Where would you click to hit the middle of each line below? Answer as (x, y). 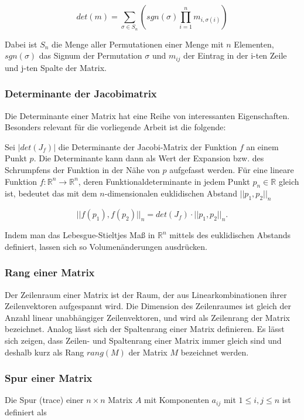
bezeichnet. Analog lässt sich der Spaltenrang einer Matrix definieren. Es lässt (145, 329)
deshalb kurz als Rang (45, 352)
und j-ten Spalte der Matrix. (56, 67)
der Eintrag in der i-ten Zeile (235, 55)
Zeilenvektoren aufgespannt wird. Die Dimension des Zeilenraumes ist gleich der (148, 306)
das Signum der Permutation (90, 55)
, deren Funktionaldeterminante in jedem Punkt (164, 181)
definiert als (26, 411)
